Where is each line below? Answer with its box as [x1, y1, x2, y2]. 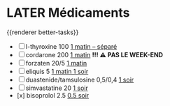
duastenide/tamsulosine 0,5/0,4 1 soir [25, 75, 134, 84]
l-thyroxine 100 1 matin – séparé [25, 42, 118, 50]
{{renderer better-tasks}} [6, 28, 79, 36]
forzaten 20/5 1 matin [25, 59, 87, 67]
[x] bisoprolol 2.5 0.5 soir [16, 91, 90, 99]
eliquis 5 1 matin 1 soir [25, 67, 89, 75]
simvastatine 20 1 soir [25, 84, 88, 92]
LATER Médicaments [6, 5, 130, 21]
